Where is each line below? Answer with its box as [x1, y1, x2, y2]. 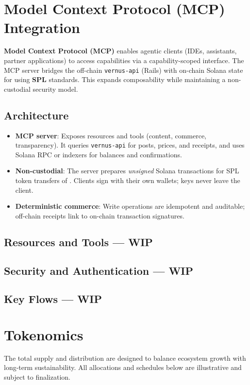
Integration [4, 17, 80, 37]
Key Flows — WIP [4, 291, 102, 306]
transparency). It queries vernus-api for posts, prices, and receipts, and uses [15, 140, 245, 150]
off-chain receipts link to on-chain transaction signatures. [15, 210, 184, 220]
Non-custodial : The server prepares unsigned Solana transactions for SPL [15, 166, 239, 176]
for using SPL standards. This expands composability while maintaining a [4, 74, 226, 84]
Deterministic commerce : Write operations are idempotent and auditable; [15, 201, 245, 211]
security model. [33, 84, 78, 94]
